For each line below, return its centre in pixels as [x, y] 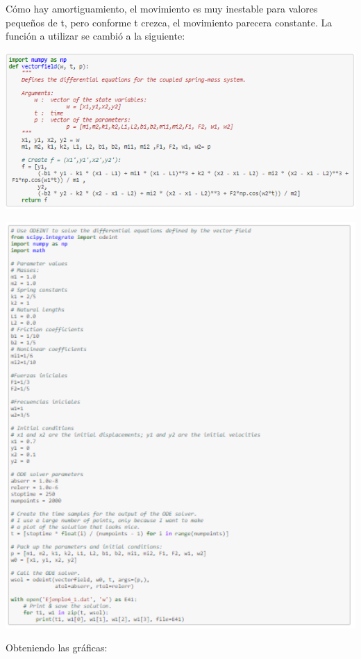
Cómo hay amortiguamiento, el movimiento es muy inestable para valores [162, 8]
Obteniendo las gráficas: [57, 648]
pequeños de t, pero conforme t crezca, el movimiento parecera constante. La [169, 22]
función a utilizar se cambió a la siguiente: [95, 36]
